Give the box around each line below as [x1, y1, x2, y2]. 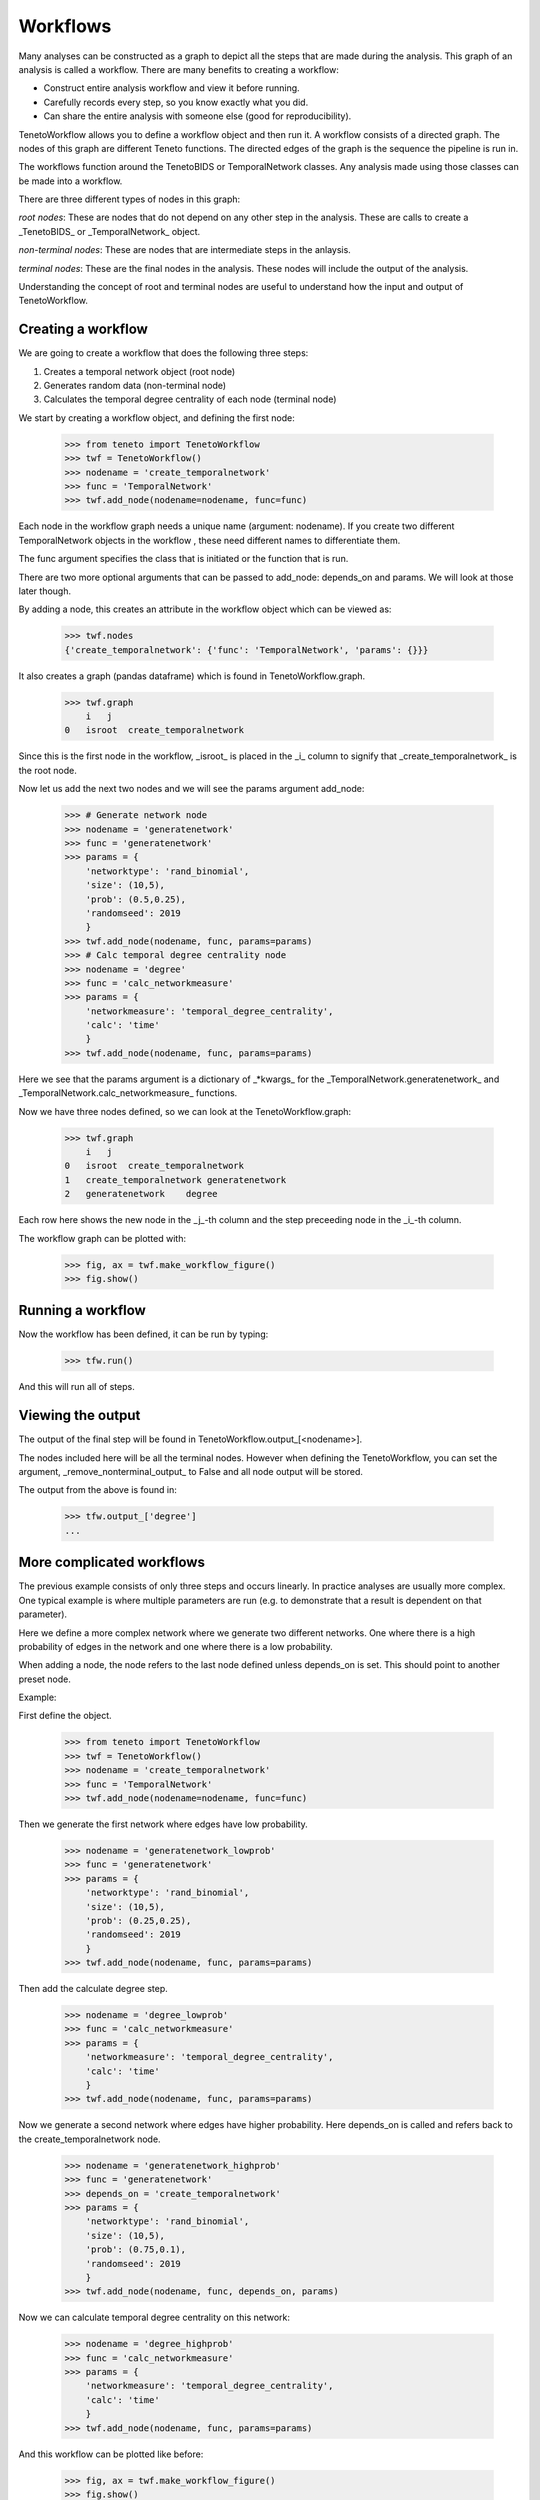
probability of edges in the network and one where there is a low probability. [18, 1640, 334, 1652]
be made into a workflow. [18, 175, 123, 187]
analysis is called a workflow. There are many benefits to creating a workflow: [18, 63, 339, 75]
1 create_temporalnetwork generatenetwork [64, 1174, 287, 1185]
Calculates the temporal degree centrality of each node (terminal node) [43, 393, 337, 405]
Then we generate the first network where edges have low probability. [18, 1818, 309, 1830]
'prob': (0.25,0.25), [85, 1915, 192, 1926]
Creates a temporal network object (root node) [43, 365, 236, 377]
